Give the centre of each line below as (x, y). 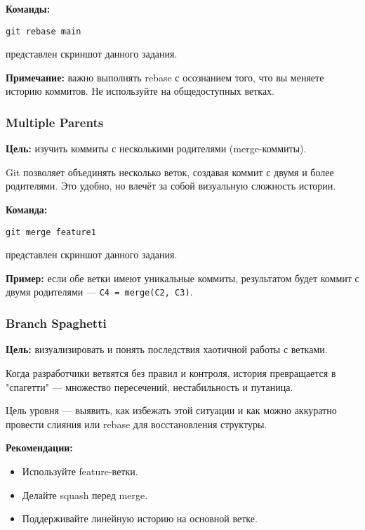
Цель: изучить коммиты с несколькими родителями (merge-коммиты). (156, 148)
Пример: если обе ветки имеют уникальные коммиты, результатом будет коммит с (182, 278)
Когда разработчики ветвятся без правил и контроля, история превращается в (171, 372)
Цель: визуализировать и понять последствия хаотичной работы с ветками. (167, 349)
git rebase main (44, 31)
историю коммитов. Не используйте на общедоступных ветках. (140, 91)
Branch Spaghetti (56, 323)
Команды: (28, 8)
